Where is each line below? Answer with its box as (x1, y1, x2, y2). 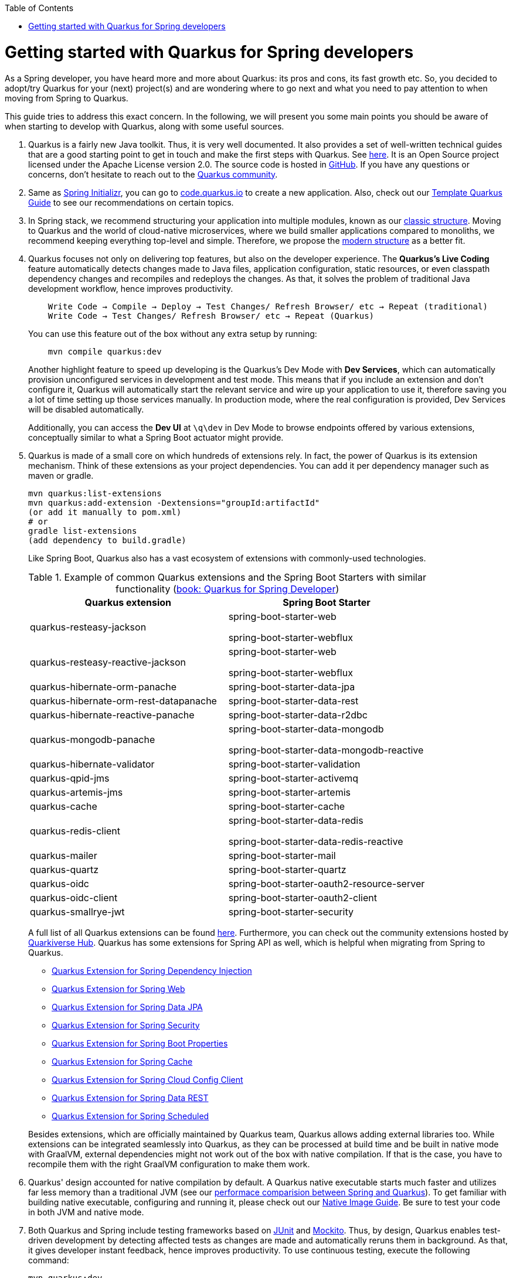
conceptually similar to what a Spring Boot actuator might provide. (28, 432, 284, 442)
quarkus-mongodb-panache (30, 733, 155, 745)
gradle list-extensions (28, 526, 137, 536)
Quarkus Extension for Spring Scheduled (52, 1110, 209, 1121)
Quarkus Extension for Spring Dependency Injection (52, 965, 252, 976)
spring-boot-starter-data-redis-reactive (228, 835, 403, 847)
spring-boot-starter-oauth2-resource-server (228, 877, 425, 890)
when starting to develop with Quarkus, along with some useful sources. (5, 121, 284, 131)
